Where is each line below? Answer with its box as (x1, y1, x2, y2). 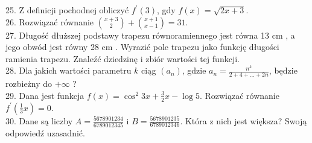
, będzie (269, 64, 298, 77)
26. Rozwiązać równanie (5, 15, 94, 28)
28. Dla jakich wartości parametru (5, 64, 132, 77)
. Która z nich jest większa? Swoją (180, 114, 307, 127)
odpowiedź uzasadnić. (5, 126, 85, 139)
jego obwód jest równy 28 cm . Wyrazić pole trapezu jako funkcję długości (5, 40, 279, 53)
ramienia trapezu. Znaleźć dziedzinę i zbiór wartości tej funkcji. (5, 52, 240, 65)
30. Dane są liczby (5, 114, 73, 127)
